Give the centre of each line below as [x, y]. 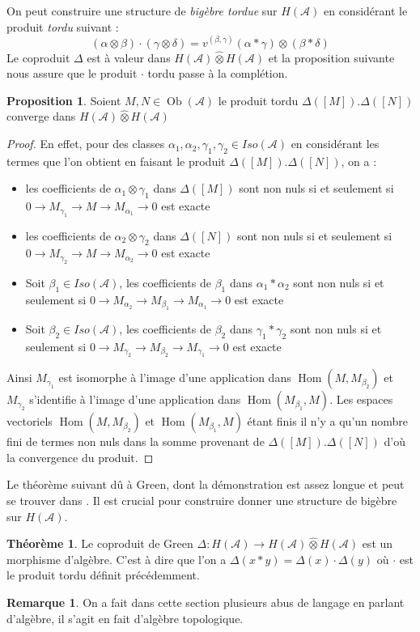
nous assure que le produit [72, 73]
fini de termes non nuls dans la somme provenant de [136, 441]
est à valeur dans [129, 57]
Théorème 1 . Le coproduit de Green [100, 543]
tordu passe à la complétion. [218, 73]
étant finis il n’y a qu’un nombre [328, 421]
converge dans [41, 116]
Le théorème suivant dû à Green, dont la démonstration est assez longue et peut [206, 484]
